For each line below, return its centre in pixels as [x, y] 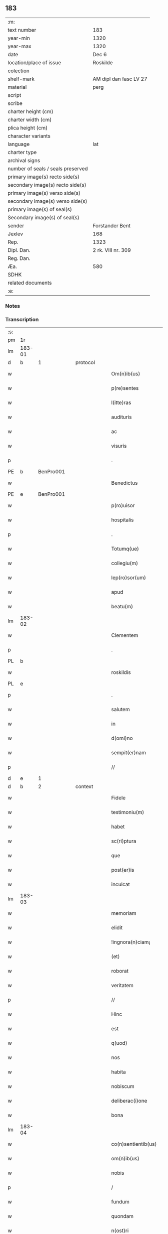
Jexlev [15, 234]
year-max [19, 46]
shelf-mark [21, 79]
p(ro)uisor [123, 505]
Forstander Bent [112, 225]
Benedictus [124, 483]
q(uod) [119, 1043]
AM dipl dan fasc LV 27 [120, 79]
